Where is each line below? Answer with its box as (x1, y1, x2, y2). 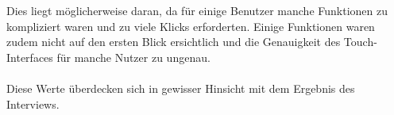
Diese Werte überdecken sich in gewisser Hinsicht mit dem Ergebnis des (6, 79, 355, 96)
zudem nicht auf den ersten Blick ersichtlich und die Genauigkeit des (6, 33, 341, 50)
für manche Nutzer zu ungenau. (56, 48, 211, 65)
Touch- (343, 33, 377, 50)
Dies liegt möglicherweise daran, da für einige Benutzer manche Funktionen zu (6, 2, 388, 18)
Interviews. (6, 95, 60, 112)
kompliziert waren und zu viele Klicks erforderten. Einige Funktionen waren (6, 17, 375, 34)
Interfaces (6, 48, 53, 65)
